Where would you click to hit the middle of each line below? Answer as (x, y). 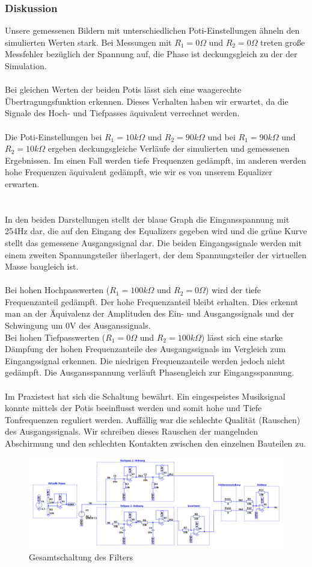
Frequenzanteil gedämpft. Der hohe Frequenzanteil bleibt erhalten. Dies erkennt (151, 301)
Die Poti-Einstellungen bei (54, 136)
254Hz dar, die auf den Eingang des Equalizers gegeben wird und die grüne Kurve (156, 231)
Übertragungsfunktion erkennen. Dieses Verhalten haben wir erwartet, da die (147, 101)
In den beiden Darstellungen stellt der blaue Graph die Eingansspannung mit (147, 219)
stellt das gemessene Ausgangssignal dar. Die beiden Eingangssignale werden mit (153, 242)
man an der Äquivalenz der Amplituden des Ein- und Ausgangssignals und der (150, 313)
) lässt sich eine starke (242, 337)
